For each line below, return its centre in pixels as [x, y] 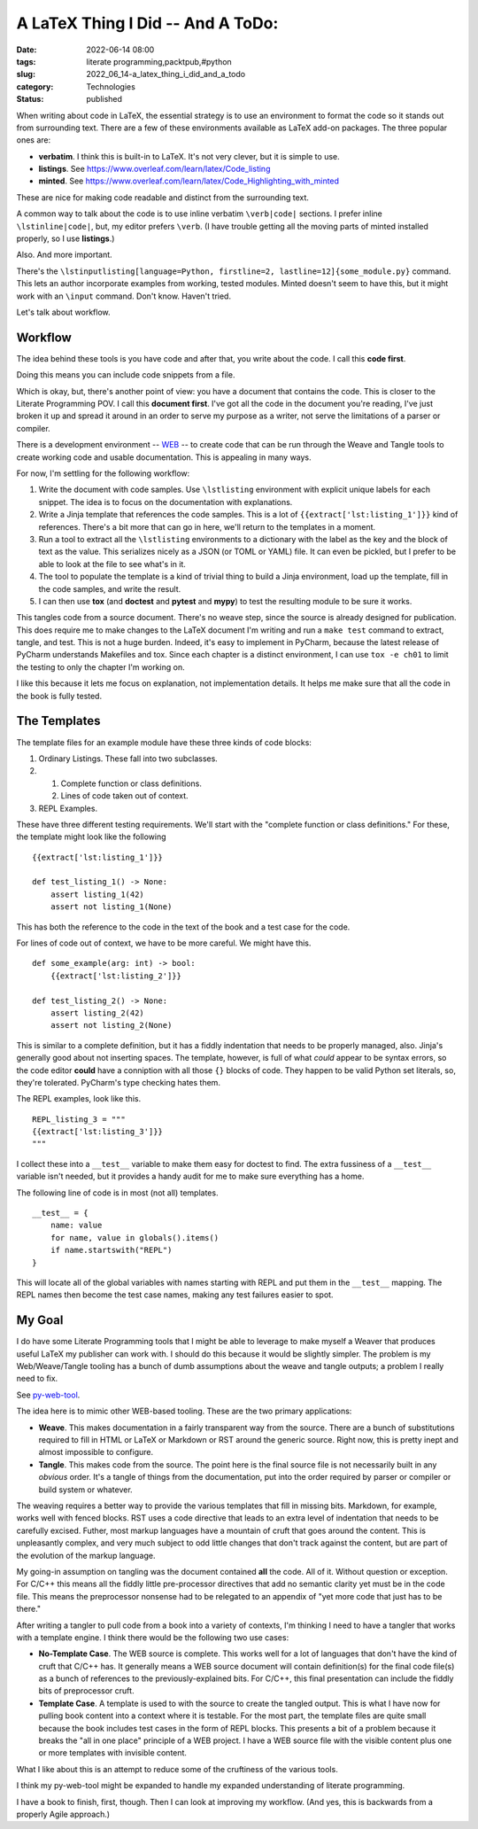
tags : [26, 61]
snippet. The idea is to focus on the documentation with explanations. [166, 502]
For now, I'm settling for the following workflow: [103, 473]
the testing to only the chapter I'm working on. [100, 667]
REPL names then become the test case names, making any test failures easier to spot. [175, 1295]
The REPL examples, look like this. [79, 1099]
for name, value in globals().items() [135, 1237]
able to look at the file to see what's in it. [112, 564]
